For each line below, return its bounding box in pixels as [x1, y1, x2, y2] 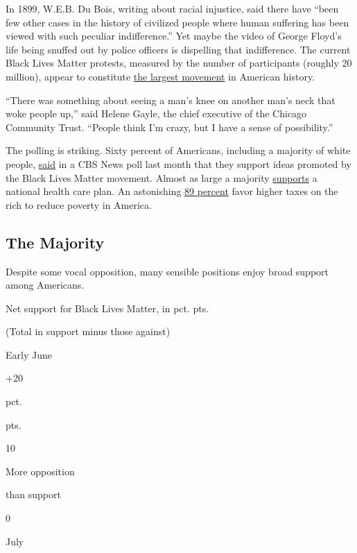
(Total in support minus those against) [6, 324, 171, 339]
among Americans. [6, 278, 85, 292]
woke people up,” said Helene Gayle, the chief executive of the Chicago [6, 106, 307, 121]
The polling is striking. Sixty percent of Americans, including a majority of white [6, 143, 351, 158]
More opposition [6, 463, 75, 478]
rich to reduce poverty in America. [6, 197, 152, 212]
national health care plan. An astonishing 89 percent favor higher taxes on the [6, 184, 338, 198]
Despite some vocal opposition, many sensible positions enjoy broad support [6, 264, 329, 278]
